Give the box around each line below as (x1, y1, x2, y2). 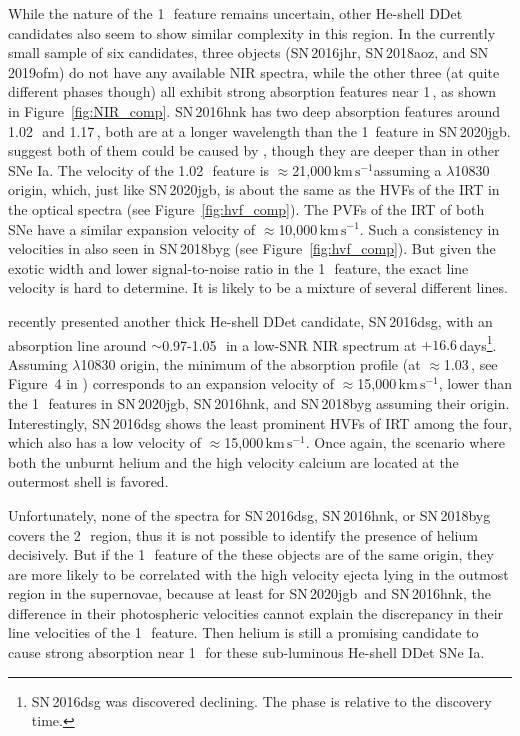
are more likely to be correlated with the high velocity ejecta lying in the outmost (8, 563, 509, 584)
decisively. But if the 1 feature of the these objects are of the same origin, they (8, 544, 494, 565)
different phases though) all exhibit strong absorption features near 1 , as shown (8, 81, 497, 102)
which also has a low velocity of (8, 432, 202, 453)
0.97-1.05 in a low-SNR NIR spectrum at (162, 334, 417, 355)
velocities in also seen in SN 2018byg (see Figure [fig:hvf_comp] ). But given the (8, 238, 496, 259)
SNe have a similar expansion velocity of (8, 218, 256, 239)
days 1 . (459, 331, 497, 355)
